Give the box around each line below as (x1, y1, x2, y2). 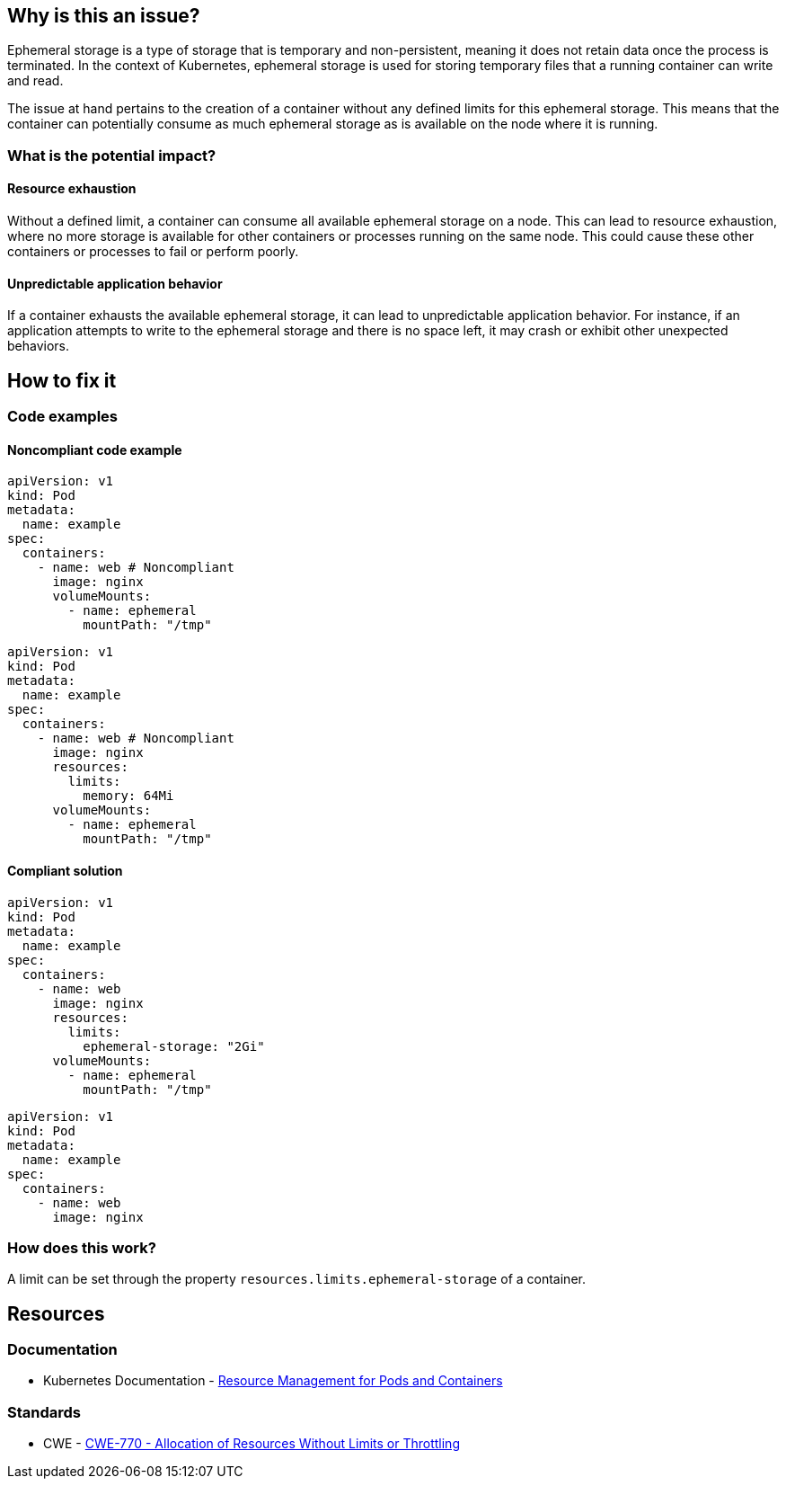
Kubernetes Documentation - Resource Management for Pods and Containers (43, 1373, 503, 1389)
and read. (7, 73, 64, 89)
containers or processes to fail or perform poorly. (7, 244, 299, 260)
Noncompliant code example (7, 441, 182, 458)
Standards (7, 1402, 82, 1421)
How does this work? (7, 1238, 156, 1257)
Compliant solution (7, 862, 123, 878)
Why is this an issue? (7, 4, 200, 27)
